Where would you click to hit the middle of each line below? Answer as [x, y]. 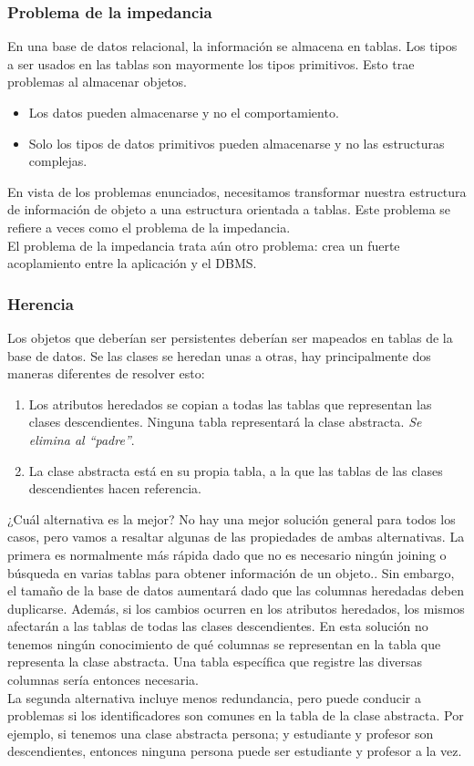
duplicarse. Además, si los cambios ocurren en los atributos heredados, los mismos [236, 608]
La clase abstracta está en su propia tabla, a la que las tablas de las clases [236, 470]
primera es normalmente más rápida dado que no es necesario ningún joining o [227, 554]
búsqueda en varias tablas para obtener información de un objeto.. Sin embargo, [231, 572]
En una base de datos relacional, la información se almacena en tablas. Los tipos [232, 46]
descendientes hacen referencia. [115, 488]
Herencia [41, 303]
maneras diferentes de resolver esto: [106, 373]
